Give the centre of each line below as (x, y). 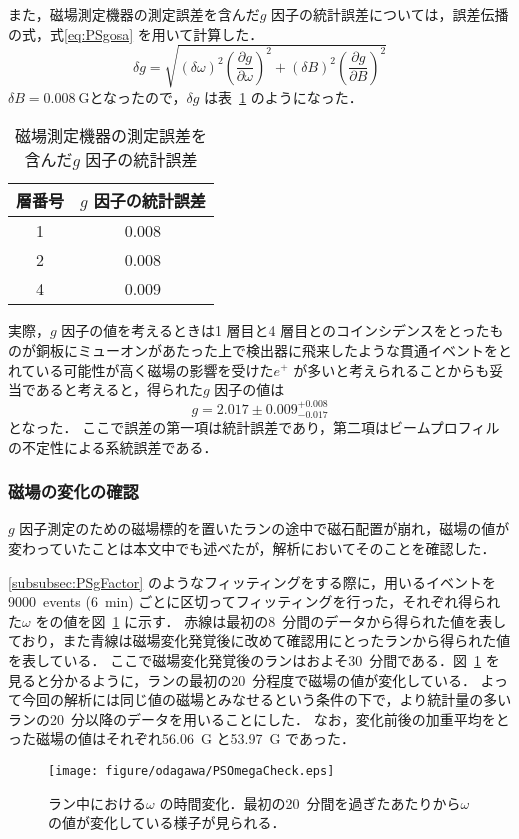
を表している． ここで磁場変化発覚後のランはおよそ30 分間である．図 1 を (254, 659)
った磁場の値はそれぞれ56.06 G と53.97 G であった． (181, 738)
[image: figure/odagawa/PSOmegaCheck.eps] (191, 770)
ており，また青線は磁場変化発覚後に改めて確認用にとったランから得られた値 (259, 640)
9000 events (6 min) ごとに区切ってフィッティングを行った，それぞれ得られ (254, 601)
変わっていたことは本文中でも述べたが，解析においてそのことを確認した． (252, 547)
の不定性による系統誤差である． (113, 446)
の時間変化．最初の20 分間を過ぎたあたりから (310, 802)
